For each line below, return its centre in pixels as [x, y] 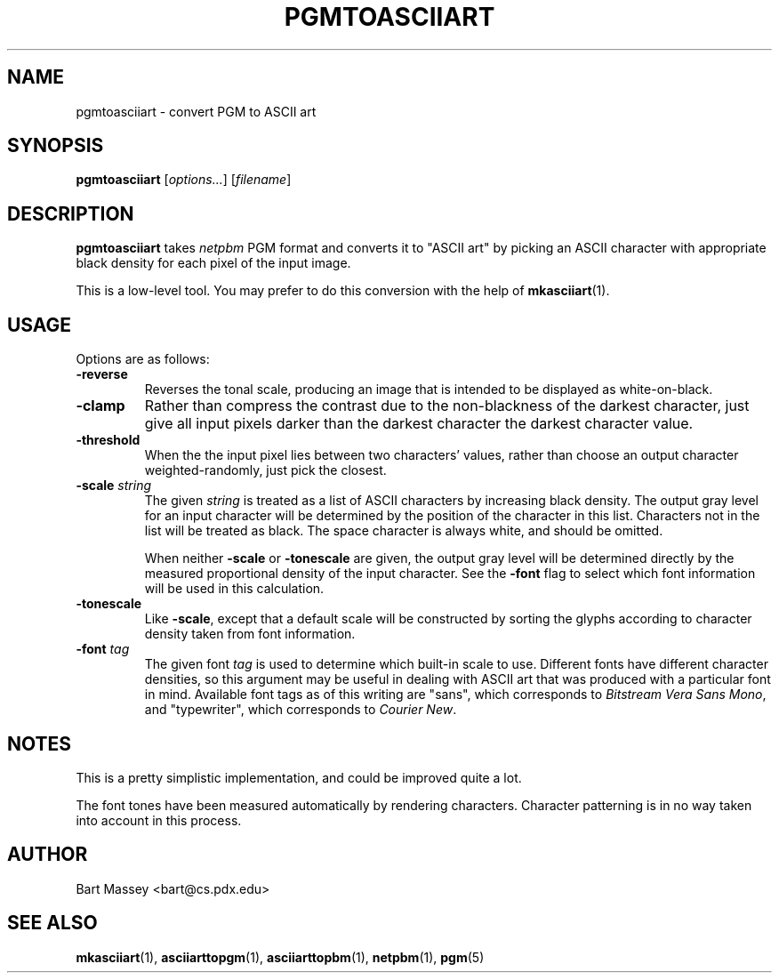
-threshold [108, 440]
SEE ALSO [52, 923]
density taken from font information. [250, 634]
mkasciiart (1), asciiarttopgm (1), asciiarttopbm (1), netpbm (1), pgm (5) [280, 957]
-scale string [114, 486]
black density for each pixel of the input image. [213, 263]
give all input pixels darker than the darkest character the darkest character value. [419, 424]
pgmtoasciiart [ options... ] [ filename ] [184, 180]
